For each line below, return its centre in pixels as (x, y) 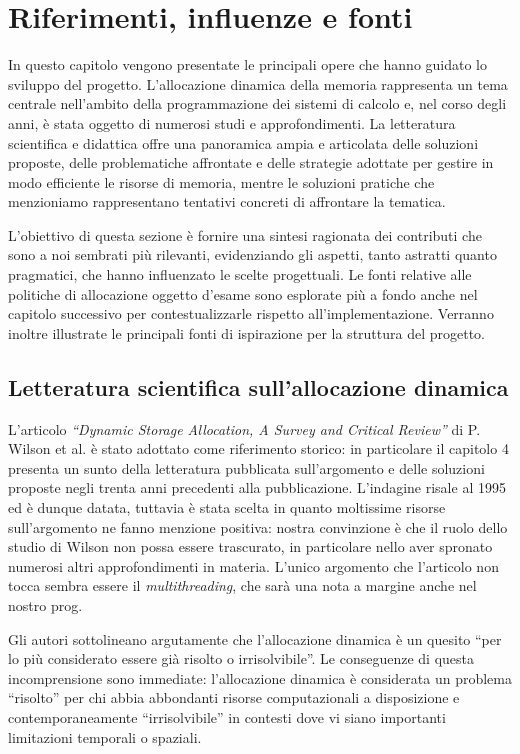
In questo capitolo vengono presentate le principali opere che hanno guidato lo (248, 64)
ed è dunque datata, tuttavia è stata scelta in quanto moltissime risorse (227, 507)
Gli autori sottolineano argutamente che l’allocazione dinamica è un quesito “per (255, 638)
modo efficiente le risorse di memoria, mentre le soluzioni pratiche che (221, 181)
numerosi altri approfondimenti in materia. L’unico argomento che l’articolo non (253, 565)
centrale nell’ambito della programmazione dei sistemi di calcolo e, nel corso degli (257, 103)
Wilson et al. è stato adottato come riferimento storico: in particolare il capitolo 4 (258, 448)
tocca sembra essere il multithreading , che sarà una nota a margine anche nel (242, 585)
